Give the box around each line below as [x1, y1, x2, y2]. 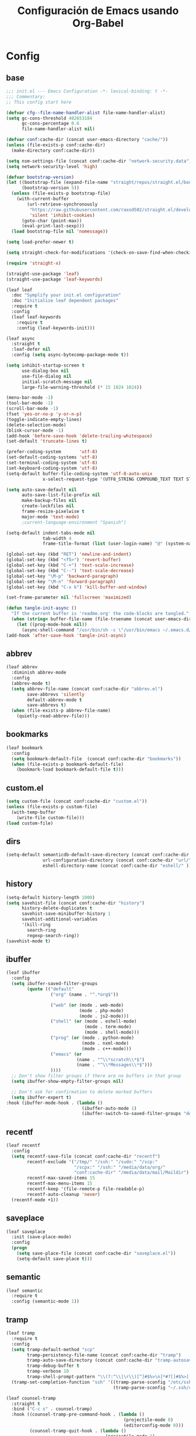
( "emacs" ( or [50, 1051, 82, 1057]
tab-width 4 [43, 535, 72, 541]
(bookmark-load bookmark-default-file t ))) [16, 767, 124, 772]
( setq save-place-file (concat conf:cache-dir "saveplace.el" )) [16, 1250, 176, 1256]
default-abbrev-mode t [27, 697, 82, 703]
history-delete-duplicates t [21, 905, 93, 911]
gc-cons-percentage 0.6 [21, 121, 80, 126]
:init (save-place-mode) [11, 1234, 72, 1240]
